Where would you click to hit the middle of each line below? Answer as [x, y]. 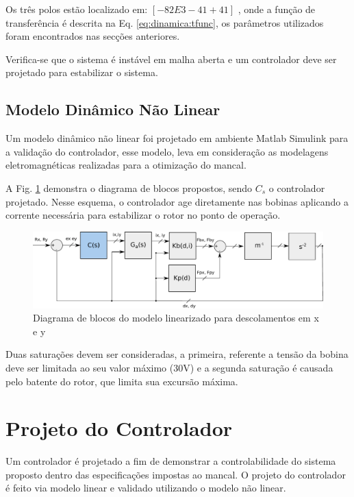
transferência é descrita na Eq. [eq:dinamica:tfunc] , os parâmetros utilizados [165, 22]
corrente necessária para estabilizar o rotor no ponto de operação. [143, 215]
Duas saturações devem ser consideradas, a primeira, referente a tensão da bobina [177, 354]
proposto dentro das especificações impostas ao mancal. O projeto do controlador [176, 474]
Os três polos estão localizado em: [77, 9]
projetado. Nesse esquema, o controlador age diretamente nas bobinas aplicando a [177, 201]
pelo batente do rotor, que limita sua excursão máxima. [122, 381]
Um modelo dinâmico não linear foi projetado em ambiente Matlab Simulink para [177, 138]
